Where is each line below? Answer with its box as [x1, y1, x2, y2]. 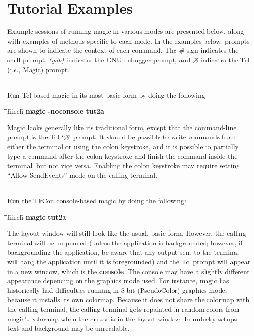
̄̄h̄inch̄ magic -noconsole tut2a [7, 106, 104, 116]
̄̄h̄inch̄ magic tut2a [7, 212, 66, 222]
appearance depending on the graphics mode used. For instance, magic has [7, 275, 229, 286]
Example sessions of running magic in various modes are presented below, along [7, 26, 244, 36]
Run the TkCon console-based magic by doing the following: [7, 196, 187, 206]
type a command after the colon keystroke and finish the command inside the [7, 151, 238, 161]
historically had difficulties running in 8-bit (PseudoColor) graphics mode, [7, 285, 227, 295]
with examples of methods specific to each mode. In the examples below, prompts [7, 35, 250, 46]
